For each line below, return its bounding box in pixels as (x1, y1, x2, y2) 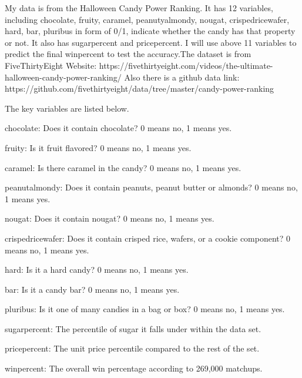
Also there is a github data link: (124, 71, 240, 83)
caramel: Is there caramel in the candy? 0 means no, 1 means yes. (5, 161, 241, 173)
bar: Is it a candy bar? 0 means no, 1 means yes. (5, 283, 180, 295)
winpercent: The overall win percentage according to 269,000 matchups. (5, 362, 263, 374)
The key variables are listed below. (5, 102, 129, 114)
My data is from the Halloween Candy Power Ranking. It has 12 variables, (5, 2, 273, 14)
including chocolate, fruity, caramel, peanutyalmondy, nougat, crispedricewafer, (5, 13, 290, 25)
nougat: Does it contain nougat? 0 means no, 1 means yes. (5, 212, 214, 225)
